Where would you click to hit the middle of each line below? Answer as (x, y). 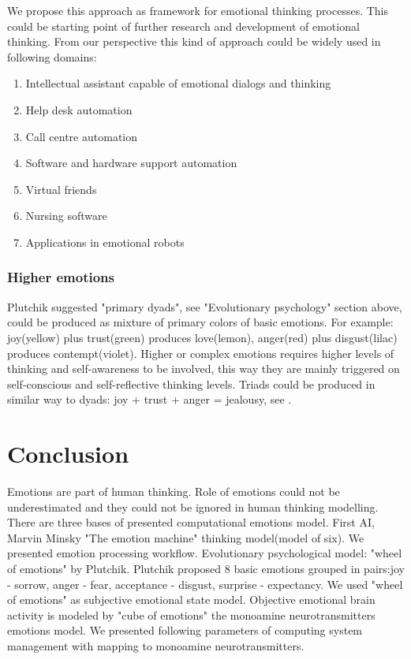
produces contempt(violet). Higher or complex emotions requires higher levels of (201, 353)
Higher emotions (61, 277)
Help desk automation (79, 109)
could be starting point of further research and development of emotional (183, 26)
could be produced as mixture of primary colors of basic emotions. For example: (200, 322)
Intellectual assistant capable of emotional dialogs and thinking (178, 83)
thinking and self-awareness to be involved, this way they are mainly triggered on (204, 369)
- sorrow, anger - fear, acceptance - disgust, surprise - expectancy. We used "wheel (205, 584)
